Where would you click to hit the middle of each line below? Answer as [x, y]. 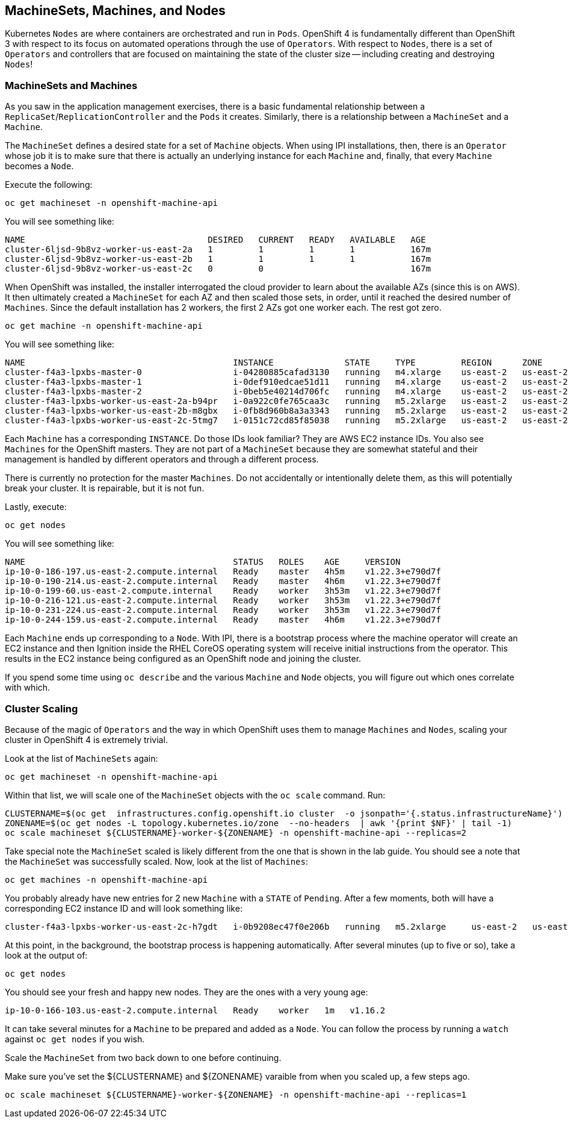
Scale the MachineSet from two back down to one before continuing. [143, 1057]
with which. [28, 688]
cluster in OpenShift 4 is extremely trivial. [86, 739]
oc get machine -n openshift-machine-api [104, 326]
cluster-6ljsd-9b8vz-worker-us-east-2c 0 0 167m [218, 269]
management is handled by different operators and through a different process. [162, 459]
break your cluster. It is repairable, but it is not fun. [105, 488]
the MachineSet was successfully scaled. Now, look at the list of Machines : [156, 861]
